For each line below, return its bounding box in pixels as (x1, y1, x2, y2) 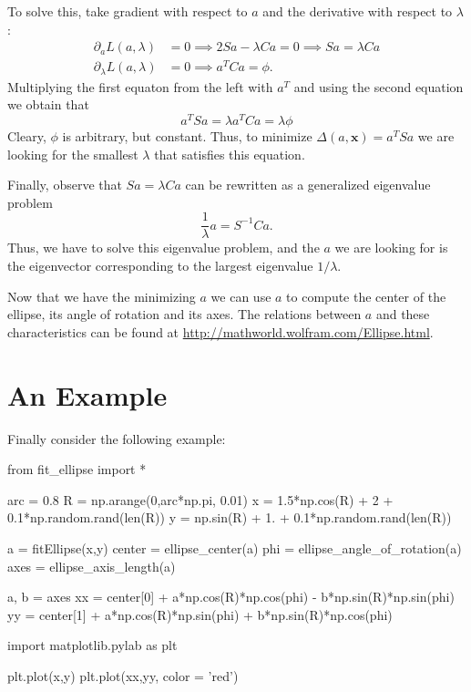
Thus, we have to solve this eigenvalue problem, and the (7, 238, 320, 257)
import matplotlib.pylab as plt (7, 635, 178, 655)
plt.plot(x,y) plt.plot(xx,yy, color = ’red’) (7, 666, 239, 685)
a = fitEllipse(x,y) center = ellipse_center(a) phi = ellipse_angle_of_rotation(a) (7, 538, 462, 557)
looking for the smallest (7, 144, 138, 163)
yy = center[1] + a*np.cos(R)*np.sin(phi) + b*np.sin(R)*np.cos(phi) (7, 604, 393, 624)
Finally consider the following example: (7, 429, 226, 448)
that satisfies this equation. (154, 144, 305, 163)
